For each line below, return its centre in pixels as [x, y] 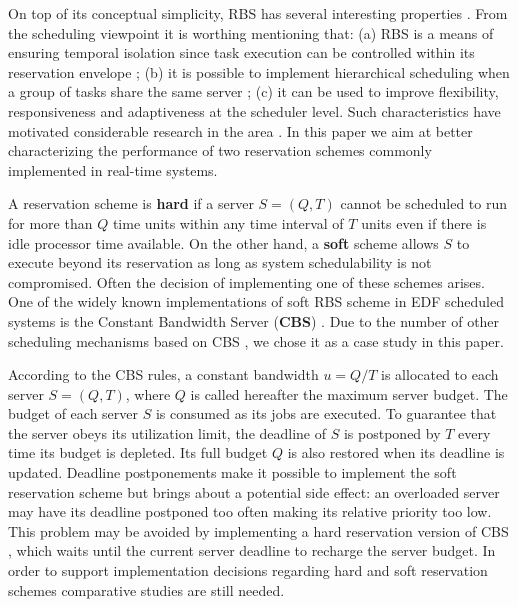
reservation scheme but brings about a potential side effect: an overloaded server [254, 491]
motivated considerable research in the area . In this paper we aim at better [240, 130]
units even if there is [424, 222]
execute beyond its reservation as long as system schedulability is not [220, 262]
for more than [50, 222]
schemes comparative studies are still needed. [146, 589]
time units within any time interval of [228, 222]
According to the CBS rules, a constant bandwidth [163, 374]
